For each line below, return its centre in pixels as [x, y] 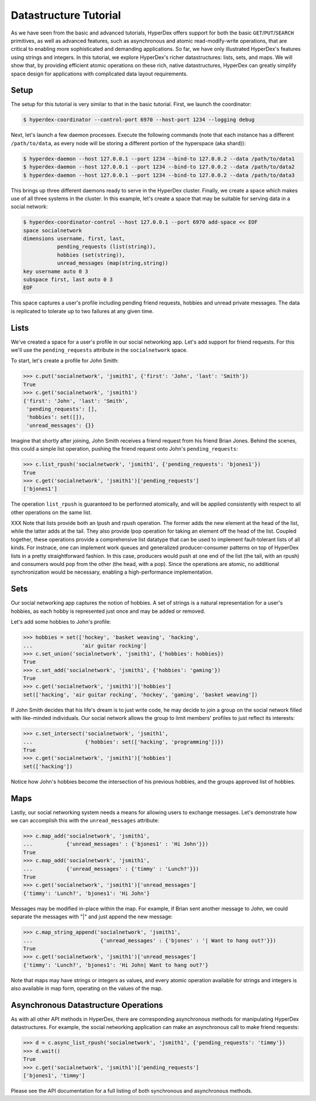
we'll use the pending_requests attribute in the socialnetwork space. [99, 350]
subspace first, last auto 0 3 [68, 280]
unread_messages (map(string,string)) [113, 263]
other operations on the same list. [51, 512]
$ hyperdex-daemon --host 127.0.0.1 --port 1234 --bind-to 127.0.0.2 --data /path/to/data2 [159, 167]
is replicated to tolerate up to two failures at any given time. [83, 311]
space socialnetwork [52, 230]
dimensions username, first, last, [74, 239]
